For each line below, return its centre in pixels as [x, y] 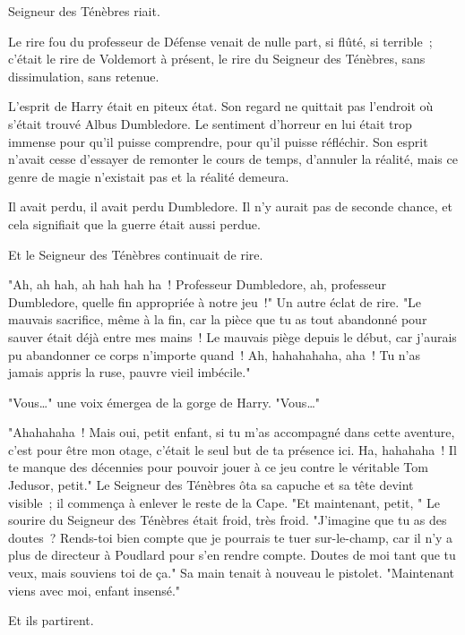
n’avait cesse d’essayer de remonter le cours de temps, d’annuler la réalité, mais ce [233, 159]
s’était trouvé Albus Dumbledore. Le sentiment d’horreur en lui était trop [210, 123]
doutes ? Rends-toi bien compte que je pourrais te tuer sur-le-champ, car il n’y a [231, 537]
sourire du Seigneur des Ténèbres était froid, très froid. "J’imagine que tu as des [228, 520]
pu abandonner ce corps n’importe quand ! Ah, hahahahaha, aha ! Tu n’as [215, 354]
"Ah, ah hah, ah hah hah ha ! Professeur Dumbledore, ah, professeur [197, 284]
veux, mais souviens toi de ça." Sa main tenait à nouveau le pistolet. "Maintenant [232, 573]
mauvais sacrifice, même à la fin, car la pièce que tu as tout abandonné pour [218, 319]
